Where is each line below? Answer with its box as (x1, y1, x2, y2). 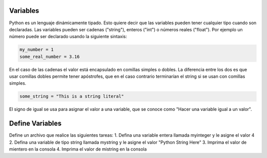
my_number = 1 (19, 47, 54, 53)
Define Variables (9, 119, 62, 128)
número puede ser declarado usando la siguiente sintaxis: (9, 34, 127, 40)
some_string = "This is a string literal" (19, 94, 124, 99)
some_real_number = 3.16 (19, 53, 80, 59)
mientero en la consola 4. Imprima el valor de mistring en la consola (9, 146, 147, 152)
